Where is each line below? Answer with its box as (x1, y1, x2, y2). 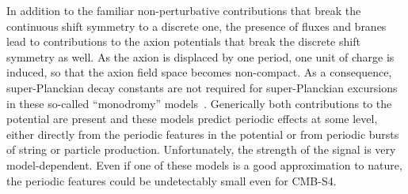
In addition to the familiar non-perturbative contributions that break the (6, 2, 361, 18)
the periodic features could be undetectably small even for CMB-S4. (6, 172, 337, 188)
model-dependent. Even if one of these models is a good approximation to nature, (6, 156, 402, 173)
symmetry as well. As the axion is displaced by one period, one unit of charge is (6, 48, 395, 65)
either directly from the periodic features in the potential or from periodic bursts (6, 125, 399, 142)
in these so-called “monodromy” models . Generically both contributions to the (6, 95, 392, 111)
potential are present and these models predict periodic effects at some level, (6, 110, 378, 127)
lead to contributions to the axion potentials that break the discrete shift (6, 33, 360, 50)
